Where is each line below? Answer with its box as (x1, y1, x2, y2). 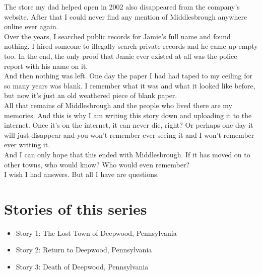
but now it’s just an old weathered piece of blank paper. (4, 90, 177, 101)
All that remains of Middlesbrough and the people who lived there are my (4, 100, 232, 110)
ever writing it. (4, 139, 50, 150)
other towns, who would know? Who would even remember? (4, 159, 190, 169)
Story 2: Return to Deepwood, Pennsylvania (16, 244, 152, 255)
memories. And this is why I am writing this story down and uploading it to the (4, 110, 252, 120)
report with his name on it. (4, 60, 88, 71)
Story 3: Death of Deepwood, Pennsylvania (16, 261, 149, 271)
